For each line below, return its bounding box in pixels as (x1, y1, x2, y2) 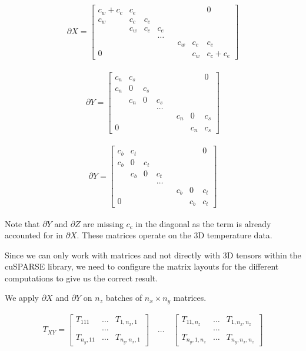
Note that (5, 217, 40, 229)
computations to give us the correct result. (5, 271, 158, 284)
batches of (105, 291, 142, 304)
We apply (5, 291, 39, 304)
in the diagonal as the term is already (135, 217, 271, 229)
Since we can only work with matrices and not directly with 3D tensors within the (5, 248, 301, 261)
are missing (83, 217, 124, 229)
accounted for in (5, 229, 63, 241)
